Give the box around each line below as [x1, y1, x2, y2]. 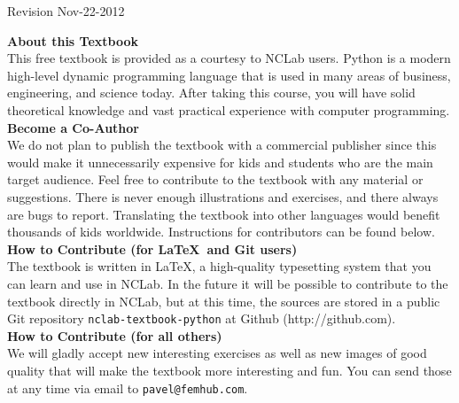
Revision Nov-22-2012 [7, 2, 125, 19]
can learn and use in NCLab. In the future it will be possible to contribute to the [7, 274, 448, 292]
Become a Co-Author [7, 118, 139, 136]
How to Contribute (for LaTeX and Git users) [7, 239, 298, 258]
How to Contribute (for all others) [7, 326, 222, 345]
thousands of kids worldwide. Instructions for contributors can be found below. [7, 222, 435, 241]
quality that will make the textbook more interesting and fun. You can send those [7, 360, 452, 379]
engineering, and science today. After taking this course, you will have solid [7, 83, 416, 102]
